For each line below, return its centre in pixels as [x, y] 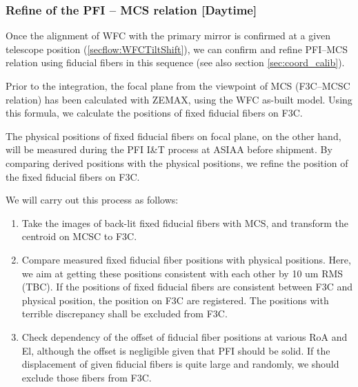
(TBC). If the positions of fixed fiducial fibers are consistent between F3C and [187, 287]
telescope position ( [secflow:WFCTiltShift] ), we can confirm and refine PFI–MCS [177, 49]
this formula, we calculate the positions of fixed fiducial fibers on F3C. [154, 113]
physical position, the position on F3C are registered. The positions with [175, 300]
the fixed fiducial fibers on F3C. [73, 176]
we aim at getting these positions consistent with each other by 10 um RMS [182, 273]
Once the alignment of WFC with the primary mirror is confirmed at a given [168, 36]
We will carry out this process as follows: [92, 200]
